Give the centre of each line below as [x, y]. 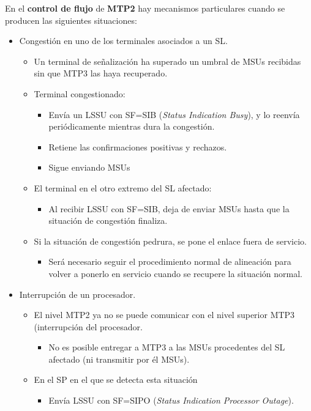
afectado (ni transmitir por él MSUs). [119, 359]
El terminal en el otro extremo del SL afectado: [123, 187]
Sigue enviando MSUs [89, 167]
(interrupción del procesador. [88, 326]
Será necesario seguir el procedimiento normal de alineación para [170, 261]
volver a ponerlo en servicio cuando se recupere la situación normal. [176, 273]
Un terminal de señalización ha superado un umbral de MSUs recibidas [167, 61]
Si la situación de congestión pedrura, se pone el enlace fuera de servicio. [170, 241]
